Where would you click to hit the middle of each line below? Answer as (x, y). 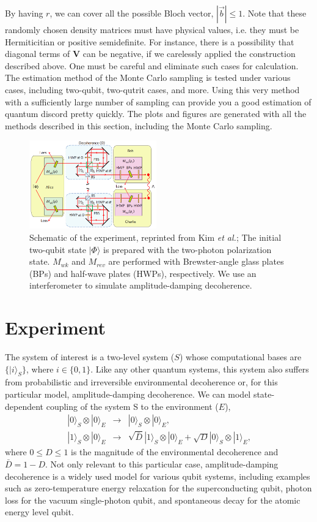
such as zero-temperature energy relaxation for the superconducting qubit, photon (158, 488)
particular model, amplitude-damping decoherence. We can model (128, 394)
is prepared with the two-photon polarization (188, 249)
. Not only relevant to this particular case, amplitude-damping (162, 463)
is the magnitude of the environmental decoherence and (175, 452)
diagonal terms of (38, 54)
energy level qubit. (39, 512)
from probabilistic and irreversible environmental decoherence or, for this (141, 382)
